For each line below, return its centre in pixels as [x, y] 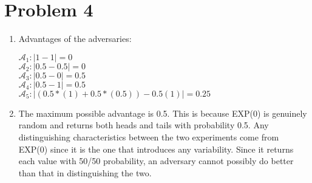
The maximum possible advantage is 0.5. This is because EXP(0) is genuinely [163, 113]
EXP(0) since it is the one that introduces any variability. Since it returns [156, 149]
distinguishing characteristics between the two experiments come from [149, 136]
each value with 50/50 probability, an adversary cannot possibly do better [156, 161]
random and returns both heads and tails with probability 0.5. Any [144, 125]
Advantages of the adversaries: [75, 39]
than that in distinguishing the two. [85, 172]
